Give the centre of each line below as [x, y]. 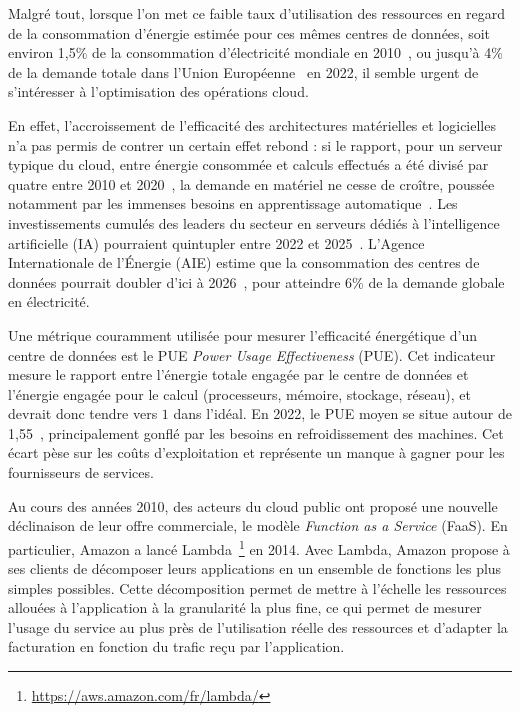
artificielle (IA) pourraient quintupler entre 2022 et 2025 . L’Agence [216, 242]
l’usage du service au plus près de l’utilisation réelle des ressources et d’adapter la [258, 626]
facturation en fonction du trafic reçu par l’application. [176, 646]
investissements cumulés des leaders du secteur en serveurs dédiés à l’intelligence [254, 222]
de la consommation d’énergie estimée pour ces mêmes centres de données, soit [249, 32]
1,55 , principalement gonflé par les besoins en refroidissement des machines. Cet [256, 432]
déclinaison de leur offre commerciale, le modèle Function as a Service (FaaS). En [258, 525]
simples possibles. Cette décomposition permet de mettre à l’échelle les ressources [257, 587]
